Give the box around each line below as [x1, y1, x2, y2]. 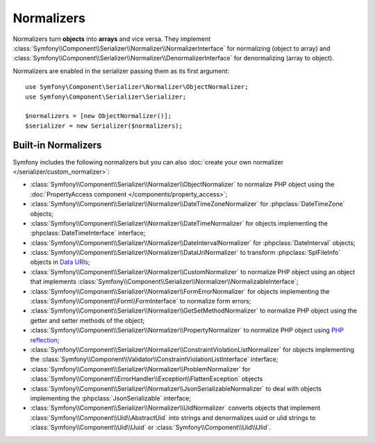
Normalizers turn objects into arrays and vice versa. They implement [12, 35, 211, 43]
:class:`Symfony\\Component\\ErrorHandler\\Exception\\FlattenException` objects [30, 375, 263, 383]
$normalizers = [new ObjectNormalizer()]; [25, 112, 172, 120]
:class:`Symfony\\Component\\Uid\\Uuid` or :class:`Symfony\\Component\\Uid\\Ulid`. [30, 424, 271, 432]
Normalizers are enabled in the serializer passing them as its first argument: [12, 67, 229, 75]
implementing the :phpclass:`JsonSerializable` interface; [30, 394, 192, 402]
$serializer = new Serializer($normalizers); [25, 122, 183, 130]
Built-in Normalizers [12, 140, 102, 151]
